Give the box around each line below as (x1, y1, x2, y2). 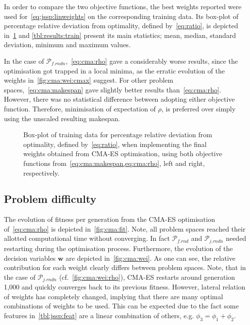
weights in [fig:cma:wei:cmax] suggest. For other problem (4, 75, 173, 85)
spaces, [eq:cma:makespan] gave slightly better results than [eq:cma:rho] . (4, 84, 221, 94)
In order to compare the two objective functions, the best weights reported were (4, 1, 242, 11)
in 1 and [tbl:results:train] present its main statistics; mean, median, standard (4, 30, 236, 40)
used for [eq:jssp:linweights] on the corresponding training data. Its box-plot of (4, 11, 238, 21)
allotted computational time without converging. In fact (4, 233, 170, 243)
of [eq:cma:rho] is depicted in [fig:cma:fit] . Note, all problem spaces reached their (4, 223, 246, 234)
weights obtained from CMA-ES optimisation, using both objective (23, 148, 222, 159)
